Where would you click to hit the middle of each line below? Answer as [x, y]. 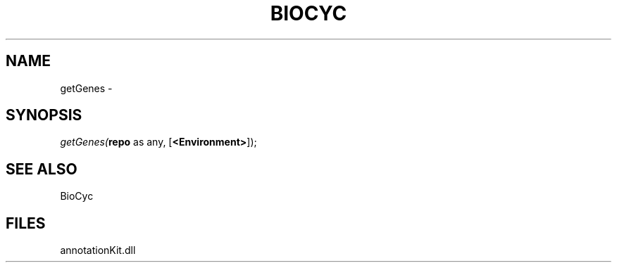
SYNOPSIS [44, 115]
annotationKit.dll [98, 250]
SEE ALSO [42, 169]
